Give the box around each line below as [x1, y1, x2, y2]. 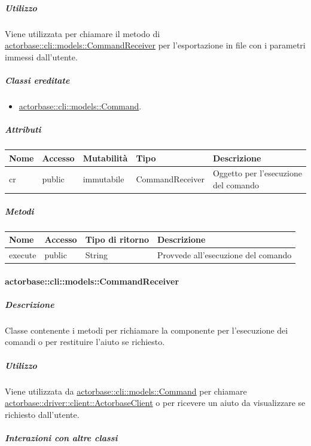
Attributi [5, 123, 41, 136]
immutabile [83, 173, 124, 185]
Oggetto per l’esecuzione [212, 167, 302, 179]
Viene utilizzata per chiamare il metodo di [5, 27, 160, 39]
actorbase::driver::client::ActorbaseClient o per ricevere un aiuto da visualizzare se [5, 396, 306, 409]
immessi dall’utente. [5, 50, 78, 63]
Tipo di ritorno [85, 233, 149, 246]
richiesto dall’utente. [5, 408, 80, 420]
